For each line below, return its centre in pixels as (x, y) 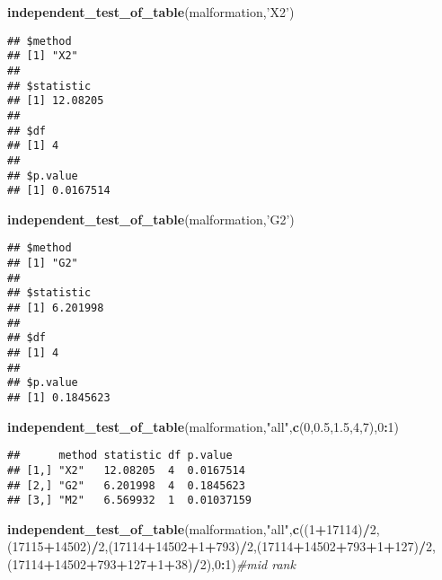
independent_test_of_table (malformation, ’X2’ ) (151, 12)
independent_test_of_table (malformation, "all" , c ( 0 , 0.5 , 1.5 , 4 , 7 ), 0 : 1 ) (203, 426)
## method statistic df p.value (120, 456)
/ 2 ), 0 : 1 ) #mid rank (244, 564)
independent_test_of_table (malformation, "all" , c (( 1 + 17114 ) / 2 (192, 528)
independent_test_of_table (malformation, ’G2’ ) (151, 219)
